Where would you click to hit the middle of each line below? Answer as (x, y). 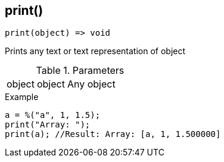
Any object (91, 84)
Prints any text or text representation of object (95, 51)
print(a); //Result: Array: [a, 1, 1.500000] (113, 134)
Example (22, 97)
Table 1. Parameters (80, 71)
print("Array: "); (48, 125)
